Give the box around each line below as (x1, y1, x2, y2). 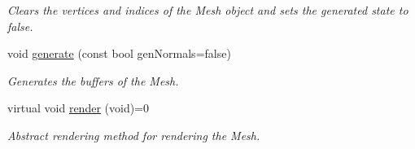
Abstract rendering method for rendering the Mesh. (7, 126, 260, 143)
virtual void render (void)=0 (7, 99, 150, 116)
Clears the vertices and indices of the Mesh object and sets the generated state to (7, 2, 408, 18)
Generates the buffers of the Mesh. (7, 72, 179, 89)
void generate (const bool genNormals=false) (7, 45, 231, 62)
